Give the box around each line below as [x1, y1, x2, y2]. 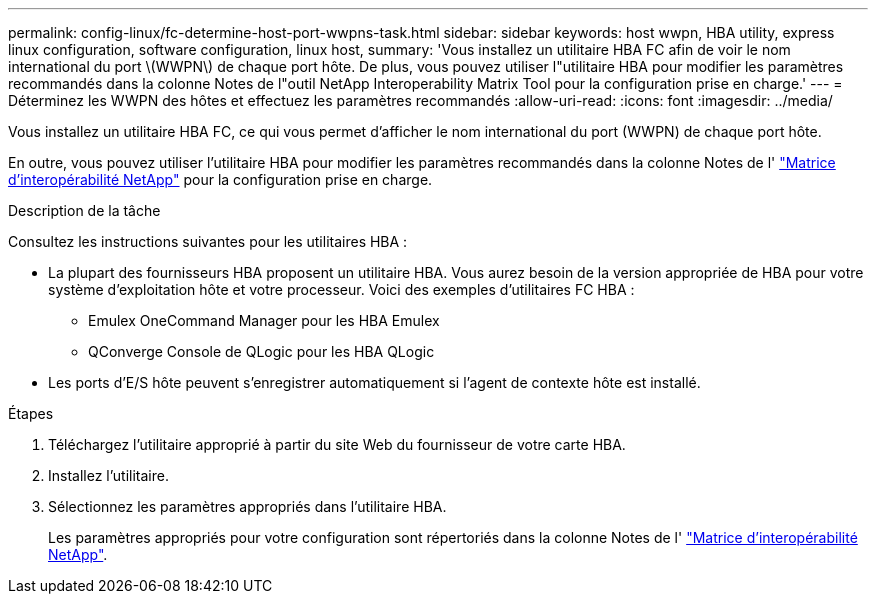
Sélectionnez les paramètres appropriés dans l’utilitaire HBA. [48, 498, 447, 515]
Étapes [8, 405, 54, 422]
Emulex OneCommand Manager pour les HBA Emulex [88, 312, 440, 329]
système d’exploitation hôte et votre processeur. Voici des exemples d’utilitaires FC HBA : [48, 281, 635, 298]
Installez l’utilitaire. [48, 467, 169, 484]
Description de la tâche [8, 202, 161, 219]
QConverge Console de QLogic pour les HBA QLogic [88, 343, 435, 360]
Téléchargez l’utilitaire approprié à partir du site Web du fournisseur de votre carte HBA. [48, 436, 626, 453]
